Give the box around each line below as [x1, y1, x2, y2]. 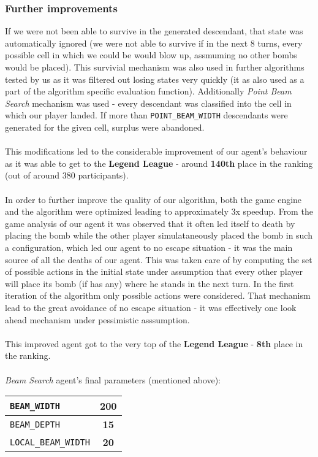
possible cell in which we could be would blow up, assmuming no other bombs [5, 48, 297, 61]
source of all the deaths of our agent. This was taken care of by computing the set [5, 253, 312, 266]
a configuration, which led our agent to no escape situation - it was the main [5, 240, 293, 253]
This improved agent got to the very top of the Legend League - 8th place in [5, 337, 303, 350]
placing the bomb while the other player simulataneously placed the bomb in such [5, 229, 312, 242]
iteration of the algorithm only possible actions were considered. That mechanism [5, 289, 311, 302]
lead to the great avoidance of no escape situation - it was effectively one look [5, 301, 297, 313]
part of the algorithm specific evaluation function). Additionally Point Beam [5, 85, 292, 98]
